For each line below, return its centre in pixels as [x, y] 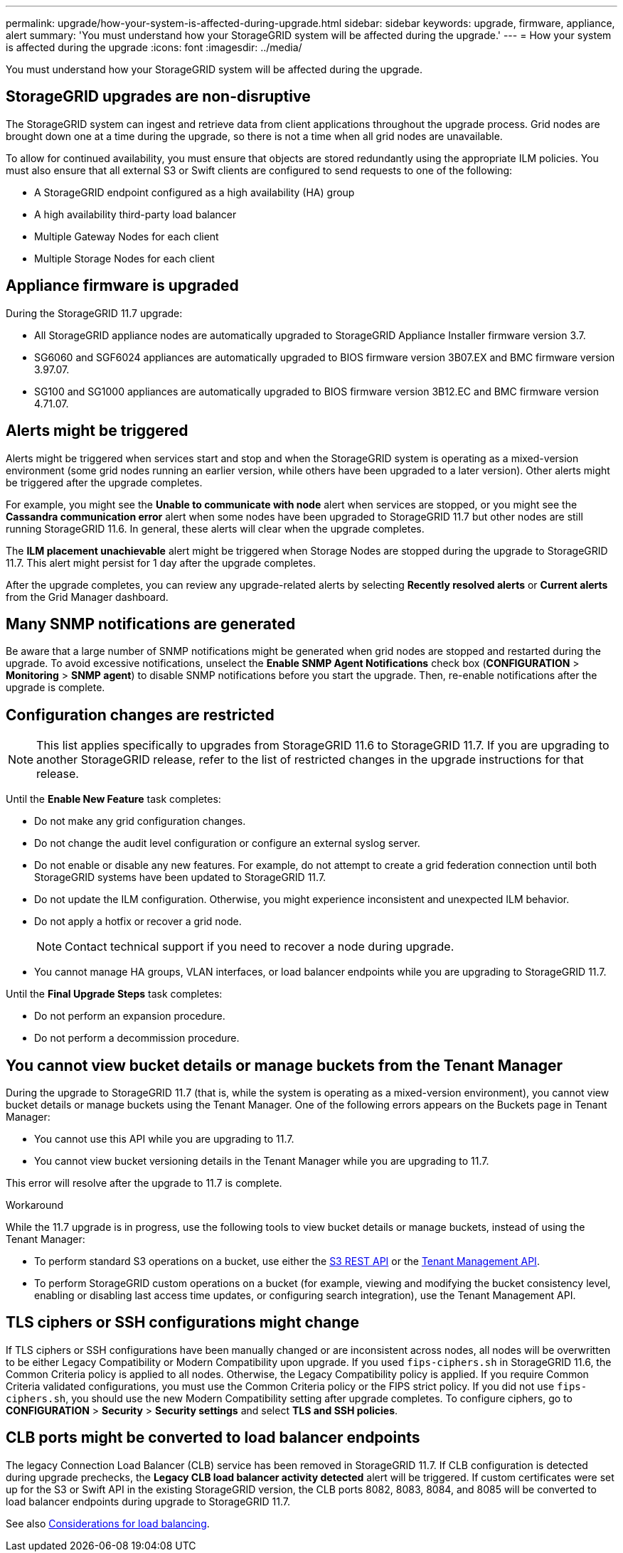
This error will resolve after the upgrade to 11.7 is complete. [144, 1183]
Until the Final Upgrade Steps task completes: [114, 994]
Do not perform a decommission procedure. [137, 1038]
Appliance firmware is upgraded [122, 286]
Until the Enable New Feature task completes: [113, 799]
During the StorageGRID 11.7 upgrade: [94, 313]
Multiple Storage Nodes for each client [124, 258]
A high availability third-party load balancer [135, 214]
